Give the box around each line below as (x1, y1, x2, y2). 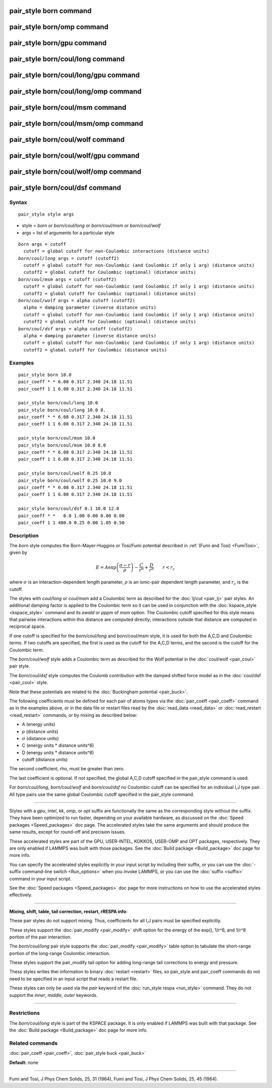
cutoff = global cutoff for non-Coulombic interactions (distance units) (23, 248, 210, 254)
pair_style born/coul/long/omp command (9, 87, 142, 96)
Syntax (9, 199, 27, 206)
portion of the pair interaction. (9, 934, 72, 940)
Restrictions (9, 1009, 40, 1017)
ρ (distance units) (22, 728, 59, 735)
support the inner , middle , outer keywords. (9, 992, 98, 998)
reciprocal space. (9, 623, 46, 629)
